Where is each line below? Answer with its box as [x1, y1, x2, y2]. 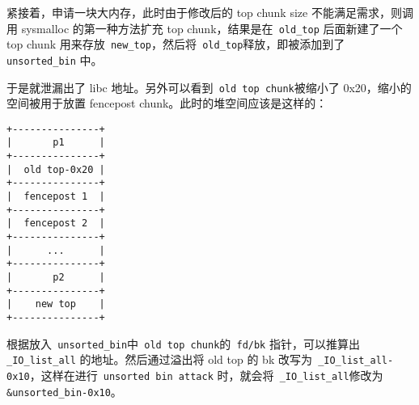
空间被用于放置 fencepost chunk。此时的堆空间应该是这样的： [6, 95, 328, 112]
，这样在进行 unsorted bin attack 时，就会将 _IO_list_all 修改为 [29, 366, 383, 383]
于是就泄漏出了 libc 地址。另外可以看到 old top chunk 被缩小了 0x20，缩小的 [6, 78, 412, 95]
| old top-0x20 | [6, 163, 105, 175]
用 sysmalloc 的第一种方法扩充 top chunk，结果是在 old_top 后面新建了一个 [6, 19, 403, 36]
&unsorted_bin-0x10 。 [6, 382, 122, 399]
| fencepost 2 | [6, 217, 105, 230]
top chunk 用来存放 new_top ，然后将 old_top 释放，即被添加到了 [6, 36, 345, 53]
